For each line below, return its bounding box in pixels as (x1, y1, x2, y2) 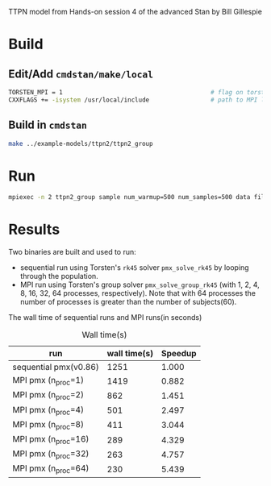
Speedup (161, 348, 197, 359)
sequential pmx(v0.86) (12, 362, 99, 373)
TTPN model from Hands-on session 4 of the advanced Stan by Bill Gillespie (8, 7, 262, 16)
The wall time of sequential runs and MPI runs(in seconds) (8, 313, 202, 322)
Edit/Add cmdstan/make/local (8, 67, 154, 81)
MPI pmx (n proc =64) (12, 463, 90, 476)
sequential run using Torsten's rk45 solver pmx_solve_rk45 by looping (19, 263, 249, 272)
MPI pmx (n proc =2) (12, 389, 85, 402)
